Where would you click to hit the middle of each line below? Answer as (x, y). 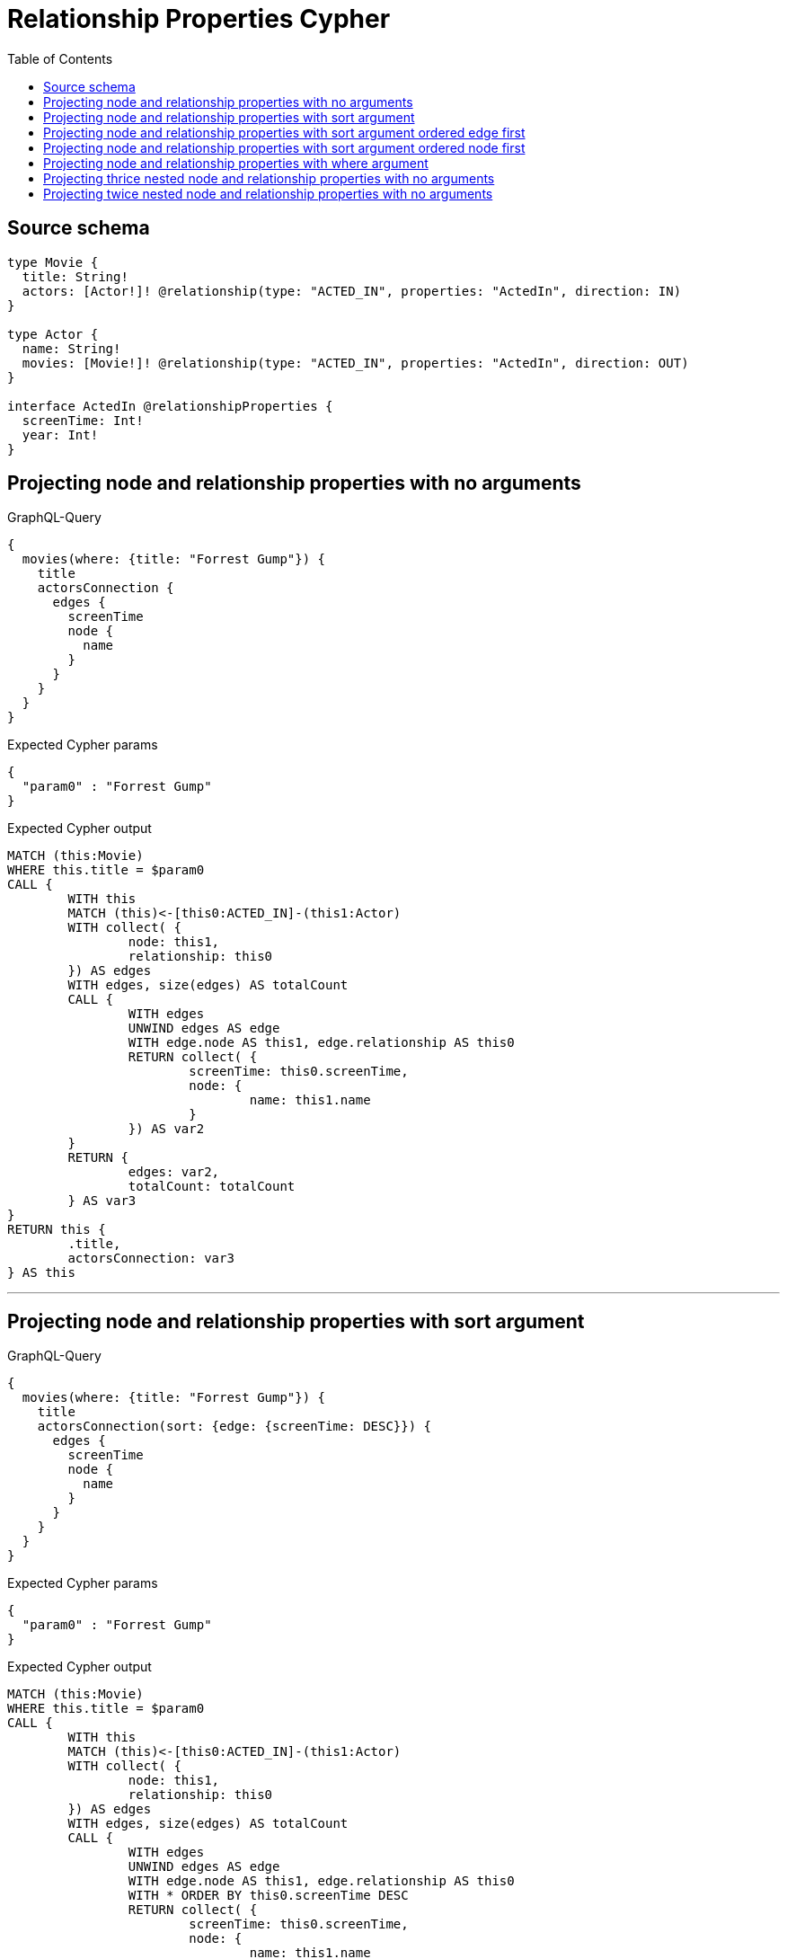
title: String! (75, 276)
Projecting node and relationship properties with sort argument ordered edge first (284, 132)
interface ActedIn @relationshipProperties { (170, 406)
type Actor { (53, 334)
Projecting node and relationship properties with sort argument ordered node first (284, 147)
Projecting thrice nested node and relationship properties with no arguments (269, 178)
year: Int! (60, 434)
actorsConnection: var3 (151, 1259)
